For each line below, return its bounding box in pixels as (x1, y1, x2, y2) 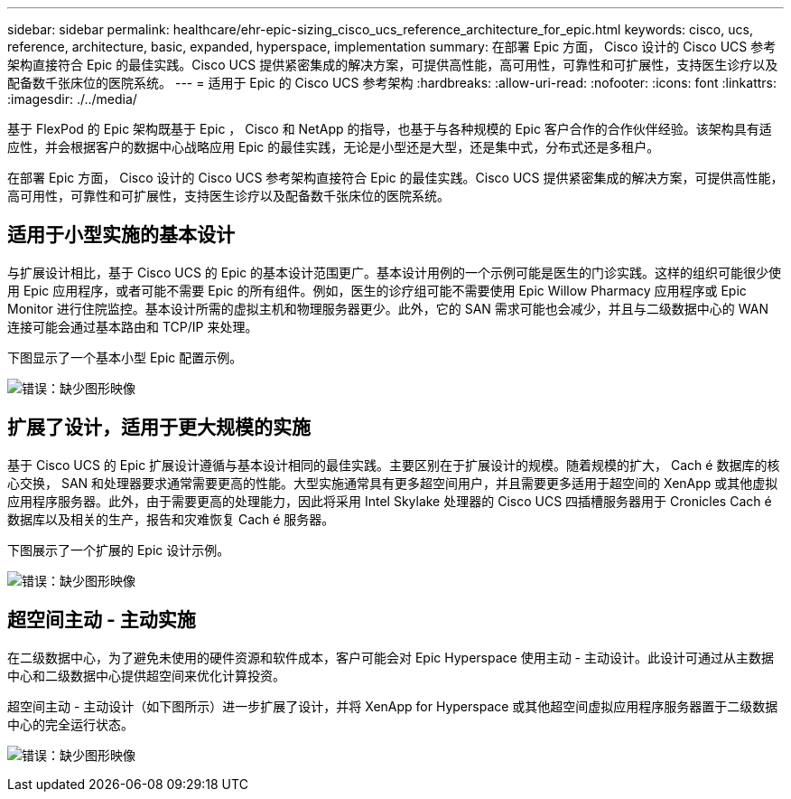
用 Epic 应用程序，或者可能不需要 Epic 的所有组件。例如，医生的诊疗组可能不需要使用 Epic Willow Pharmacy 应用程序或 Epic (7, 282, 747, 298)
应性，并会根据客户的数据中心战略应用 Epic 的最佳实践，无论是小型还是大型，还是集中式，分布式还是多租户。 (7, 139, 660, 155)
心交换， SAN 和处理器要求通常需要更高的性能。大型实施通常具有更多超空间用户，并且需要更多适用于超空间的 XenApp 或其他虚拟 (7, 475, 778, 491)
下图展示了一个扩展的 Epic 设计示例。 (7, 541, 230, 558)
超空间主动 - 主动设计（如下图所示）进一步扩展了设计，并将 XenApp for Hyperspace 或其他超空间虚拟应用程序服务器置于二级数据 (7, 698, 778, 714)
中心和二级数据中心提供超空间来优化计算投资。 (7, 667, 285, 683)
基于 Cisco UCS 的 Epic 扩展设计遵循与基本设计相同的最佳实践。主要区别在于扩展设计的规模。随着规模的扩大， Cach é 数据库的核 (7, 456, 780, 473)
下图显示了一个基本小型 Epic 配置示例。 (7, 349, 243, 365)
